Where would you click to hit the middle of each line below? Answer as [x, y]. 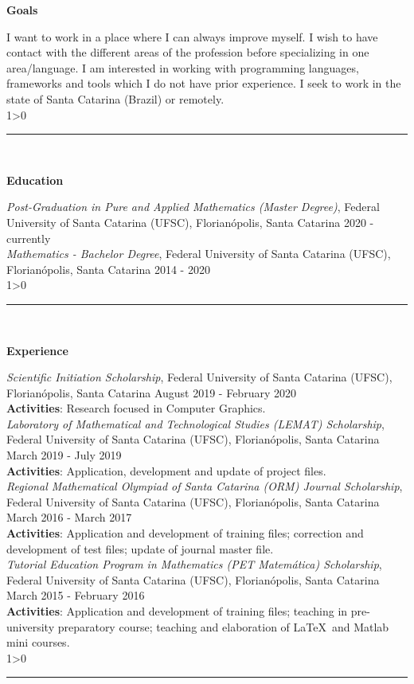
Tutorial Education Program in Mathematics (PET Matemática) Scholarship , [194, 564]
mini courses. [38, 642]
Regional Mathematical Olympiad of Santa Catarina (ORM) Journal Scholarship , [205, 486]
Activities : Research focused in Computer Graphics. [136, 408]
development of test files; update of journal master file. [140, 548]
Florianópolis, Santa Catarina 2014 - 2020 [108, 269]
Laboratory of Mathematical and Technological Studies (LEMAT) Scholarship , [195, 423]
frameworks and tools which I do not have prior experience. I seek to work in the [204, 83]
